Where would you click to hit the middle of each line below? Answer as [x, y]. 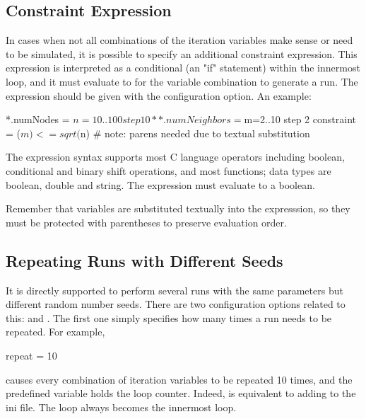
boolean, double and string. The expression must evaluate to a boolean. [160, 184]
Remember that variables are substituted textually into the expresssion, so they [178, 208]
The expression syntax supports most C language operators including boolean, [175, 157]
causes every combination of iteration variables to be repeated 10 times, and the [179, 379]
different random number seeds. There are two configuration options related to [176, 304]
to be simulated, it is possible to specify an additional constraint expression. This [182, 53]
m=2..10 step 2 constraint [300, 119]
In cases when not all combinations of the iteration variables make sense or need [179, 40]
